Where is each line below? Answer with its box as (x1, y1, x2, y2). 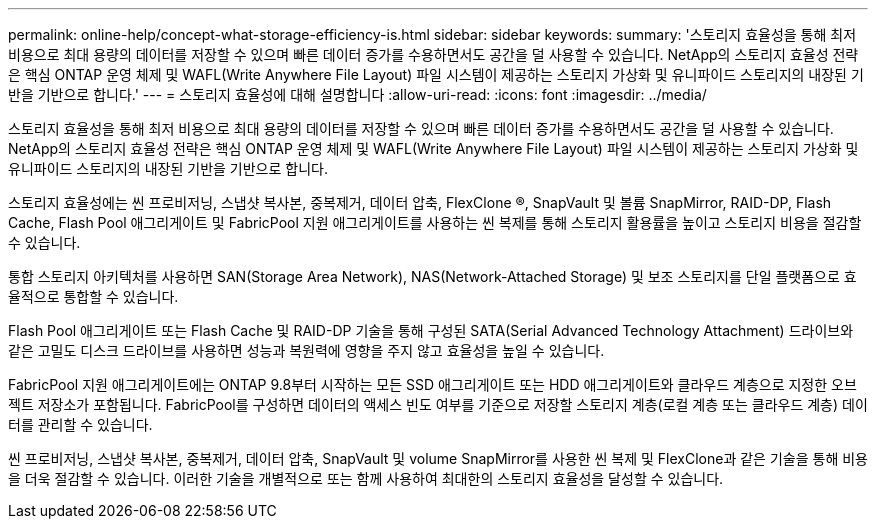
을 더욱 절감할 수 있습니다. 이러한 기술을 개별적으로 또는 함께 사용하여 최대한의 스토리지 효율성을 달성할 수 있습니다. (8, 470, 724, 487)
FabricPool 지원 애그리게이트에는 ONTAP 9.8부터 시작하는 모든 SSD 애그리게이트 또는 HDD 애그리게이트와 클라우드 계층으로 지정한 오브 (8, 376, 857, 393)
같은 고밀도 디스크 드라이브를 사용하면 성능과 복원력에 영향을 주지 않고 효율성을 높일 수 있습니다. (8, 342, 605, 359)
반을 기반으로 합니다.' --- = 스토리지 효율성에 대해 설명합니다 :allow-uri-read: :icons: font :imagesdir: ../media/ (8, 86, 707, 103)
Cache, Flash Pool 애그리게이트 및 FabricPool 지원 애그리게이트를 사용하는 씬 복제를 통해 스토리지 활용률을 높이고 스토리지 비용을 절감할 (8, 214, 862, 231)
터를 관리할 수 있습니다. (8, 416, 153, 433)
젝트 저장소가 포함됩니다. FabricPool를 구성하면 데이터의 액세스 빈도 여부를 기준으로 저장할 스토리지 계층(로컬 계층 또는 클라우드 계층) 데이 (8, 396, 868, 413)
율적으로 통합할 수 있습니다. (8, 288, 179, 305)
